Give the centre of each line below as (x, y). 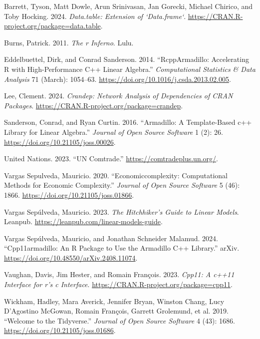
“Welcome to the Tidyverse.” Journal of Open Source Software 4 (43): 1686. (120, 320)
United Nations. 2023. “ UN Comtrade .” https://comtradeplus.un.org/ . (111, 159)
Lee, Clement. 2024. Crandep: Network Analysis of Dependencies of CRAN (119, 96)
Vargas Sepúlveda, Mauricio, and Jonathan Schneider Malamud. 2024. (111, 238)
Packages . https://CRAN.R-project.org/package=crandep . (94, 105)
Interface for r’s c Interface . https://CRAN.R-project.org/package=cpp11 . (118, 284)
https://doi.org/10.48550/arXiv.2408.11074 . (71, 257)
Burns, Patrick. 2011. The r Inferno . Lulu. (69, 42)
